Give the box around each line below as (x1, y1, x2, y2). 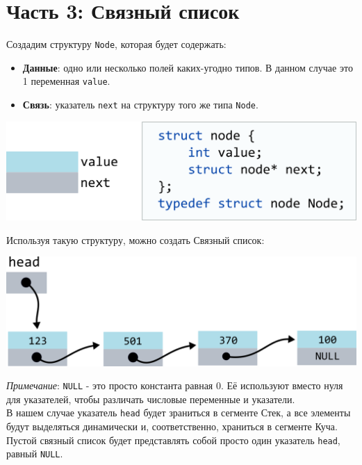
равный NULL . (6, 446, 63, 461)
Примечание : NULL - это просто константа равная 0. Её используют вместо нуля (6, 378, 343, 393)
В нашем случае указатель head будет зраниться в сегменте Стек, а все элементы (6, 405, 351, 420)
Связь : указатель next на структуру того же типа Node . (22, 97, 258, 112)
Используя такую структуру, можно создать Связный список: (6, 232, 265, 247)
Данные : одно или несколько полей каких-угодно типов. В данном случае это (22, 60, 353, 74)
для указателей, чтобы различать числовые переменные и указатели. (6, 391, 295, 406)
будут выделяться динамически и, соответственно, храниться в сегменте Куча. (6, 419, 338, 434)
